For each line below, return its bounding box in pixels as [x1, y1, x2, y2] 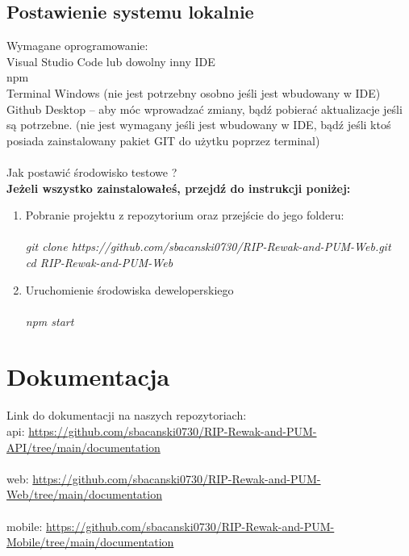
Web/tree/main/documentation [6, 486, 162, 503]
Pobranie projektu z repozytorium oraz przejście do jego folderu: [25, 207, 344, 224]
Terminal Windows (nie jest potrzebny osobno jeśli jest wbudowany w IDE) [6, 84, 381, 101]
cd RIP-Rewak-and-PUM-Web [25, 253, 173, 270]
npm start [25, 312, 74, 329]
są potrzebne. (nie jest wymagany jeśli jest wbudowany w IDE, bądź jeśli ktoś [6, 116, 391, 133]
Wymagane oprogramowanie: [6, 37, 148, 54]
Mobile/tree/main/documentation [6, 533, 174, 550]
